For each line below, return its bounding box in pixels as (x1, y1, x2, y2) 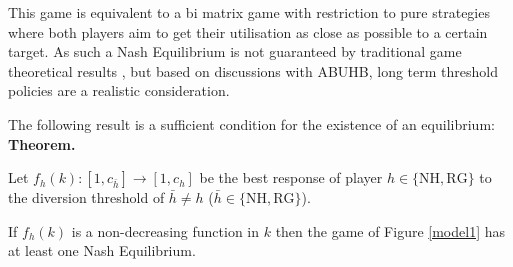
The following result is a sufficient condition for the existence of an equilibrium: (8, 113, 495, 134)
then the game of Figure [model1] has (275, 220, 506, 241)
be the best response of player (199, 167, 383, 188)
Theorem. (8, 133, 76, 154)
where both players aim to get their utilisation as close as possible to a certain (8, 21, 488, 42)
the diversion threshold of (8, 187, 165, 208)
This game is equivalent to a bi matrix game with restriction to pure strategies (8, 2, 490, 22)
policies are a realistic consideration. (8, 80, 230, 101)
